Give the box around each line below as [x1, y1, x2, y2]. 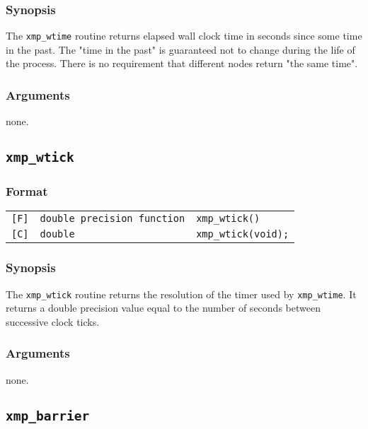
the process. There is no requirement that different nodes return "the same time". [6, 56, 358, 71]
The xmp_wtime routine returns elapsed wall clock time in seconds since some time [6, 28, 362, 43]
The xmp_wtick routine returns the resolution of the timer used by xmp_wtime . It [6, 286, 357, 301]
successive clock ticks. [6, 314, 100, 329]
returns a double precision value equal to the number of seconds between [6, 300, 321, 315]
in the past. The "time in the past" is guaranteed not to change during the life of [6, 42, 355, 57]
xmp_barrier [6, 408, 90, 423]
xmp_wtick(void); [196, 228, 289, 240]
